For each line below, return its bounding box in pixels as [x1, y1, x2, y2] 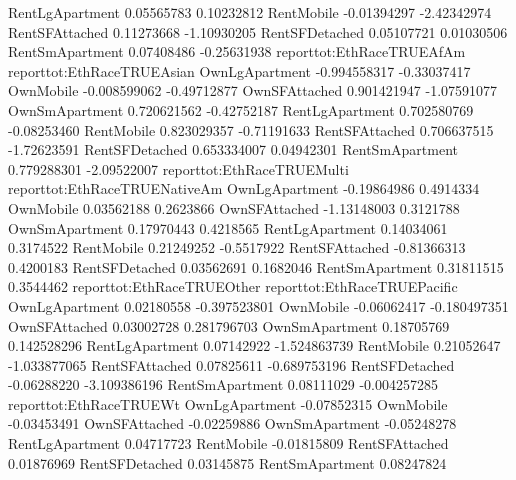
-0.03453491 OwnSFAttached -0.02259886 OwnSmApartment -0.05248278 [8, 413, 457, 434]
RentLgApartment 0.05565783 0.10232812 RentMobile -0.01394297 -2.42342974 [8, 2, 492, 22]
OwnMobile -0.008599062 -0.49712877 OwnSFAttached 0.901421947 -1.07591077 [8, 80, 498, 101]
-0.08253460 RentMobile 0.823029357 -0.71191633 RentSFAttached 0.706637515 [8, 119, 494, 140]
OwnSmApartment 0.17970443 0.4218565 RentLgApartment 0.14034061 [8, 217, 448, 238]
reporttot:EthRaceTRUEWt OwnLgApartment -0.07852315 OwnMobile [8, 393, 448, 414]
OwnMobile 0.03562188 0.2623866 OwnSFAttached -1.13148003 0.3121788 [8, 197, 460, 218]
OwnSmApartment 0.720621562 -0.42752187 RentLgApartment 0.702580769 [8, 99, 474, 120]
